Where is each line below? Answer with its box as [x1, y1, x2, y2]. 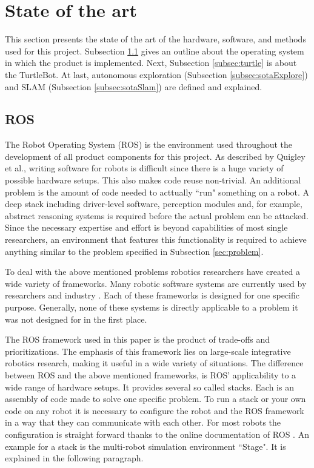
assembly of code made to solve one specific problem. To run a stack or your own [5, 392, 306, 405]
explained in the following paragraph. [5, 452, 144, 464]
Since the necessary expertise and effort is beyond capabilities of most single [5, 221, 288, 234]
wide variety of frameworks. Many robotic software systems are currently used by [5, 277, 307, 289]
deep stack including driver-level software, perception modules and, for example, [5, 197, 302, 210]
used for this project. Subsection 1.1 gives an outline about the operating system [5, 44, 304, 57]
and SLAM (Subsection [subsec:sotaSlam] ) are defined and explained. [5, 80, 262, 93]
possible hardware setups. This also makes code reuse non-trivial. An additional [5, 174, 301, 186]
